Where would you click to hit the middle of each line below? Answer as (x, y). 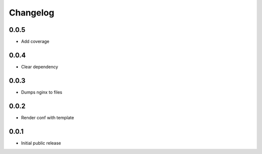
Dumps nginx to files (42, 92)
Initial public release (41, 143)
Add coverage (35, 42)
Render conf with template (48, 117)
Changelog (32, 13)
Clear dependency (40, 67)
